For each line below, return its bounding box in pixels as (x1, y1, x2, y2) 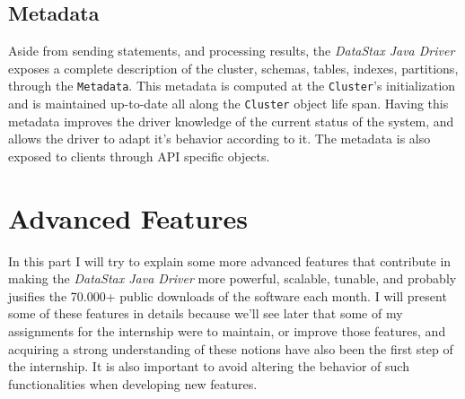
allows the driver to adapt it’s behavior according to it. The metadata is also (8, 129, 431, 148)
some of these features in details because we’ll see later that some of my (8, 304, 403, 323)
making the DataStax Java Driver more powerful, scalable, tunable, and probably (8, 269, 457, 288)
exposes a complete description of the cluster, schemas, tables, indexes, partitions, (8, 58, 459, 77)
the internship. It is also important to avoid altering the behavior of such (8, 357, 409, 376)
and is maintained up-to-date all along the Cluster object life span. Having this (8, 94, 449, 113)
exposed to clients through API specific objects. (8, 146, 270, 165)
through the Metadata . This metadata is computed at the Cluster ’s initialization (8, 76, 456, 95)
